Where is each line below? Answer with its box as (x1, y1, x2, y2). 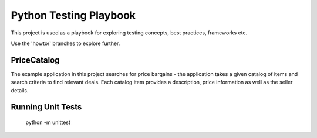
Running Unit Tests (11, 102, 82, 112)
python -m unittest (25, 119, 70, 126)
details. (11, 87, 29, 94)
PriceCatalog (11, 55, 60, 65)
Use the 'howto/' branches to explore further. (11, 40, 120, 47)
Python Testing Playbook (11, 9, 136, 22)
